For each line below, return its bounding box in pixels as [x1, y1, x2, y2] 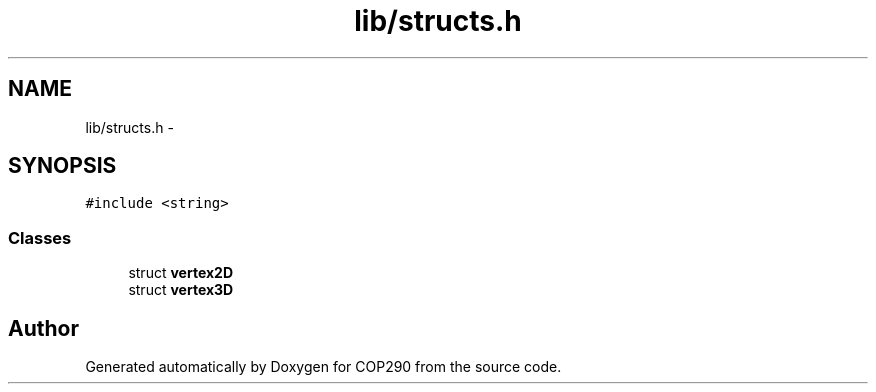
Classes [8, 227, 72, 248]
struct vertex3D [128, 281, 234, 299]
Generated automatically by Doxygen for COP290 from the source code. [85, 358, 562, 376]
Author [8, 315, 79, 341]
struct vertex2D [128, 264, 233, 282]
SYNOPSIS [8, 153, 117, 179]
